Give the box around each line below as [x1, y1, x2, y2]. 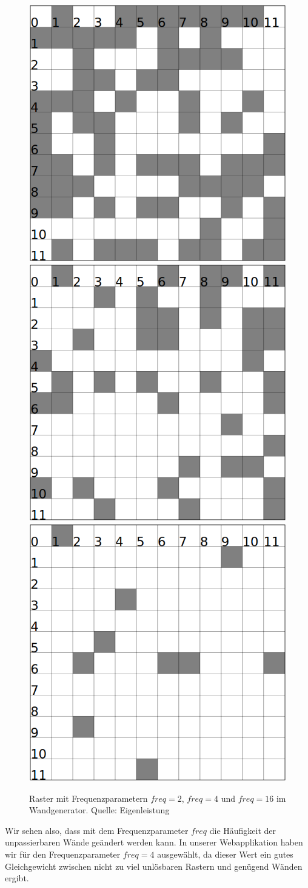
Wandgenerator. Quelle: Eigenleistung [29, 804, 170, 816]
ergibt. [5, 872, 29, 884]
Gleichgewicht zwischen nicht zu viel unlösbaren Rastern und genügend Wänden [5, 859, 303, 872]
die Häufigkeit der [209, 824, 276, 836]
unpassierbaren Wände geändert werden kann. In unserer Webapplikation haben [5, 836, 303, 849]
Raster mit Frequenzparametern [29, 791, 148, 804]
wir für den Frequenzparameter [5, 848, 121, 861]
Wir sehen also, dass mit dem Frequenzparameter [5, 824, 189, 836]
